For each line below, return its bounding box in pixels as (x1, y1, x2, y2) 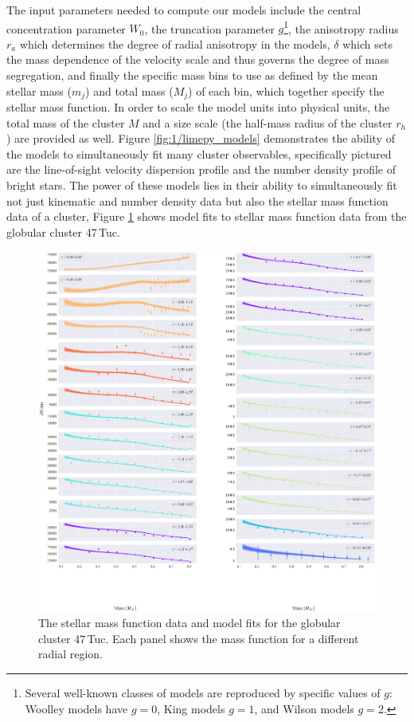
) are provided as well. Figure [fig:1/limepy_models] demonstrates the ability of (6, 130, 395, 147)
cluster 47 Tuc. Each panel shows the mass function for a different (38, 630, 359, 646)
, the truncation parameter (144, 20, 275, 37)
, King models (157, 700, 225, 716)
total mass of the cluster (6, 114, 125, 131)
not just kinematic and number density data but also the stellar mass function (6, 192, 389, 209)
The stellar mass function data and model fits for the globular (38, 614, 341, 631)
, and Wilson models (254, 700, 354, 716)
